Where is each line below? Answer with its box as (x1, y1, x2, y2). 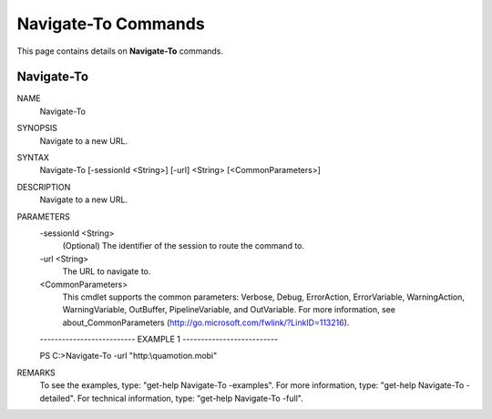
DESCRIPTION (16, 181, 71, 192)
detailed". (39, 393, 77, 404)
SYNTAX (16, 152, 50, 163)
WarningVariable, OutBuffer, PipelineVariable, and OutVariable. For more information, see (62, 304, 396, 315)
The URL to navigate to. (62, 266, 151, 277)
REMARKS (16, 367, 56, 378)
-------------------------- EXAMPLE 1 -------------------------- (39, 333, 278, 345)
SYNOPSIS (16, 123, 58, 134)
